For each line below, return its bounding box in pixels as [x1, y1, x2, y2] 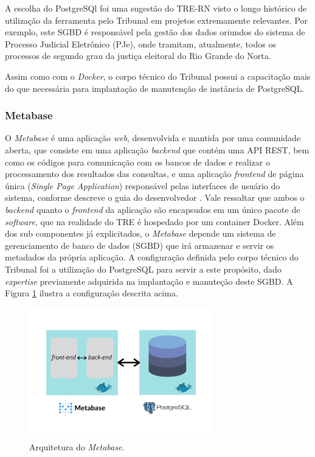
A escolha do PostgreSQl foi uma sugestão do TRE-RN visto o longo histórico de [5, 2, 307, 14]
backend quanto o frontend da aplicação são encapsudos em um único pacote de [5, 203, 300, 215]
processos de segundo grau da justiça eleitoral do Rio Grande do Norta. [5, 49, 271, 62]
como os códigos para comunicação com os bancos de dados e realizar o [5, 155, 270, 168]
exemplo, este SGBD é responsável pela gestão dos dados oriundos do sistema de [5, 26, 305, 38]
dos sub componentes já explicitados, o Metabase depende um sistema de [5, 227, 276, 240]
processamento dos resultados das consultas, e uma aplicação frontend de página [5, 167, 304, 180]
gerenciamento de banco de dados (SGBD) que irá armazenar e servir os [5, 239, 274, 251]
